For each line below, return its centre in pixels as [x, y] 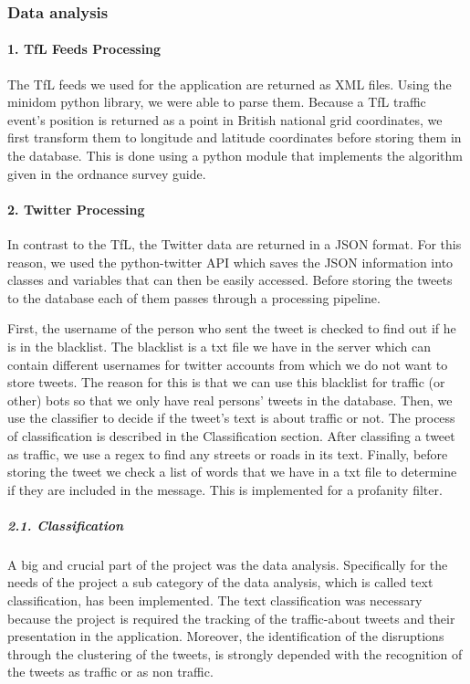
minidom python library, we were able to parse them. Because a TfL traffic [217, 102]
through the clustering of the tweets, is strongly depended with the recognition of [235, 653]
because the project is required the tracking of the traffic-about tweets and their [231, 618]
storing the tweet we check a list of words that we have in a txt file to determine [232, 472]
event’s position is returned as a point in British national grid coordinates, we [225, 119]
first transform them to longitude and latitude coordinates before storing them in [235, 137]
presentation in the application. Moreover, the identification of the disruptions [226, 636]
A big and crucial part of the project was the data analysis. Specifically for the [228, 564]
